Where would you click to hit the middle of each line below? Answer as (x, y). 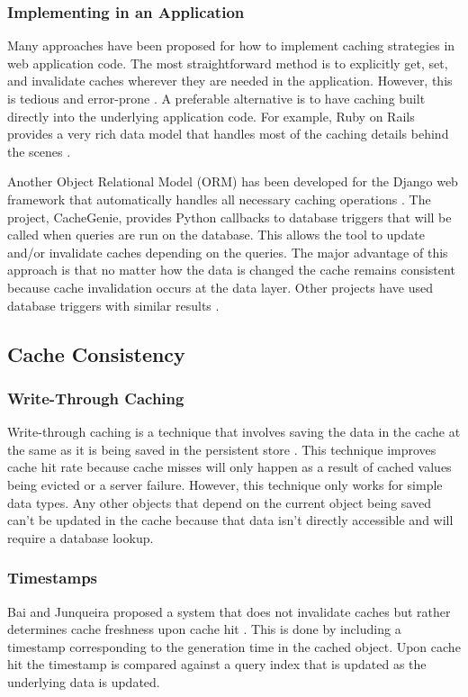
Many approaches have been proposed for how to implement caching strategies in (231, 45)
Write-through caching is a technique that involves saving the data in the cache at (234, 432)
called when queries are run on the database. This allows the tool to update (216, 235)
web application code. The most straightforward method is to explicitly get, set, (228, 63)
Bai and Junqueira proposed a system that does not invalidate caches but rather (229, 611)
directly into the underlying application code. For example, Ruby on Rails (211, 116)
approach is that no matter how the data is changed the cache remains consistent (231, 270)
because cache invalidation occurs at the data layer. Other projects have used (220, 287)
